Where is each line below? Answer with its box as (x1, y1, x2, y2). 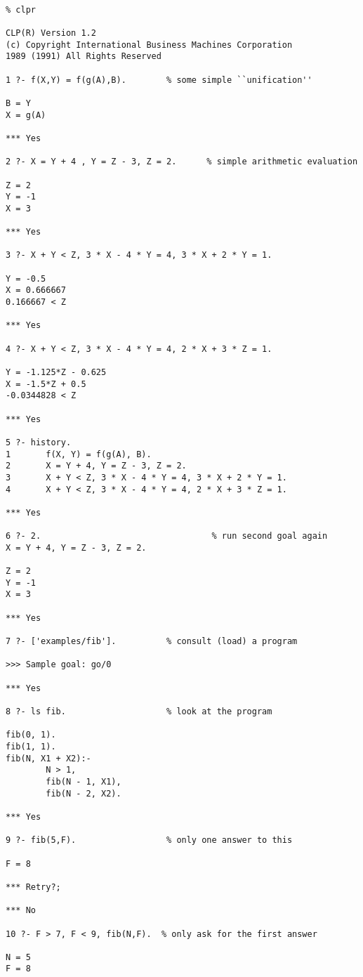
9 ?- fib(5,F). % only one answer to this (6, 835, 293, 846)
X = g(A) (6, 110, 46, 120)
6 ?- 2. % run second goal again (6, 531, 328, 542)
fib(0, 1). (6, 730, 56, 740)
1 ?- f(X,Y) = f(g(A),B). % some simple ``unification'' (6, 74, 312, 85)
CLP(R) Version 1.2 (6, 27, 96, 38)
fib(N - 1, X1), (46, 776, 121, 787)
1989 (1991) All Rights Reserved (6, 51, 161, 62)
